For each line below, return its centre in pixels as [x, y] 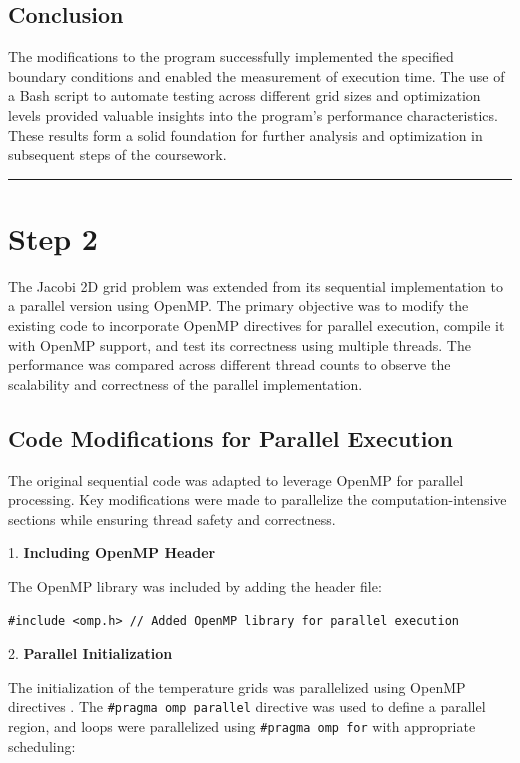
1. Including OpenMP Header [112, 552]
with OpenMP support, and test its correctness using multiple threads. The [239, 344]
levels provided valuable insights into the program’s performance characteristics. [253, 114]
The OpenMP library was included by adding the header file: [195, 586]
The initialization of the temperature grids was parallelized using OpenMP [237, 686]
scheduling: [42, 745]
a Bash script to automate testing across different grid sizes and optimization [244, 95]
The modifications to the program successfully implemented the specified [231, 56]
